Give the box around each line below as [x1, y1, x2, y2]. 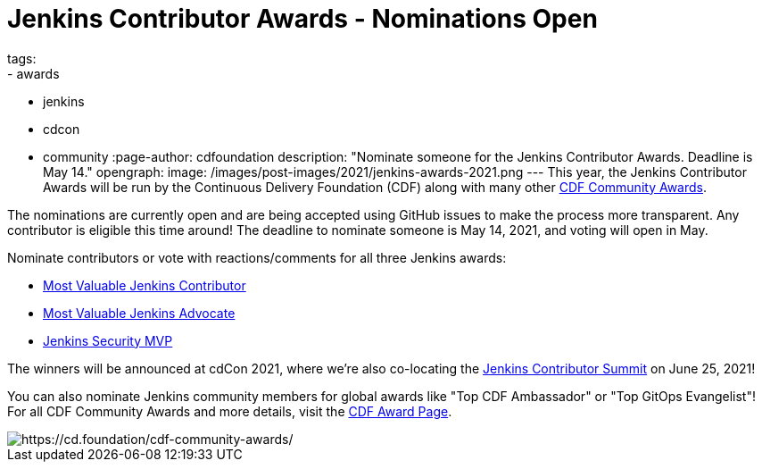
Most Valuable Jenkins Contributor [43, 277, 246, 293]
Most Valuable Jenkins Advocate [43, 305, 236, 321]
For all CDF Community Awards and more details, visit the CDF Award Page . [7, 403, 452, 419]
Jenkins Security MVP [43, 332, 173, 348]
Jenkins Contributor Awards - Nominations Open [7, 4, 598, 34]
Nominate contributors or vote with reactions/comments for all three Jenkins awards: [7, 249, 507, 265]
